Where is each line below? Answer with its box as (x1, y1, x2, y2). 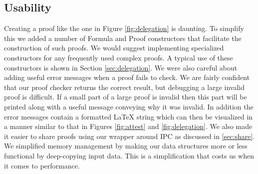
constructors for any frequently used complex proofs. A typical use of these (4, 52, 233, 62)
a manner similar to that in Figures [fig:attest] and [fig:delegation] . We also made (4, 121, 253, 131)
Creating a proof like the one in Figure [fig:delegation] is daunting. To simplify (4, 23, 244, 33)
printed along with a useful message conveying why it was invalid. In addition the (4, 101, 254, 111)
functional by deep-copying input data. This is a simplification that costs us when (4, 150, 254, 160)
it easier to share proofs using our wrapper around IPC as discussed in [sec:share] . (4, 130, 255, 141)
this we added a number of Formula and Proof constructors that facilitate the (4, 32, 242, 43)
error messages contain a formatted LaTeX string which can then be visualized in (4, 111, 253, 121)
